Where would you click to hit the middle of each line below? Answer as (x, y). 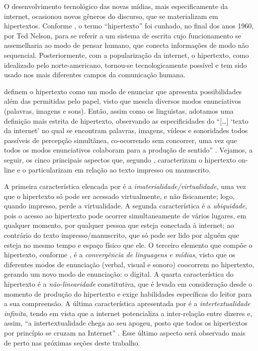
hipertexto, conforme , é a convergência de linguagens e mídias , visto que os (120, 255)
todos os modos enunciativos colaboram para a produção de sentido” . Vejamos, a (128, 150)
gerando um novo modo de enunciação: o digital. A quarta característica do (119, 274)
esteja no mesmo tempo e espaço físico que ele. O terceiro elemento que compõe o (128, 245)
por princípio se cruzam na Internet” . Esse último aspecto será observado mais (125, 333)
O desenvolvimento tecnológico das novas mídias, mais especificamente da (116, 6)
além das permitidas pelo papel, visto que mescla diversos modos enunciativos (123, 101)
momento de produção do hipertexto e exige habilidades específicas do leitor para (128, 293)
